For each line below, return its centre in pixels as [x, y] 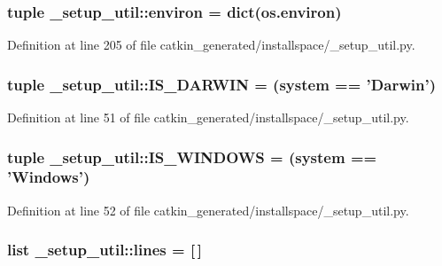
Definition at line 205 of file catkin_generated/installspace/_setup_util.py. [211, 45]
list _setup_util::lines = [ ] [105, 250]
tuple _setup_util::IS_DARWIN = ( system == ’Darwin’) [221, 84]
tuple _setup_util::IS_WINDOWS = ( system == [192, 156]
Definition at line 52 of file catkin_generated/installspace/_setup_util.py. [208, 210]
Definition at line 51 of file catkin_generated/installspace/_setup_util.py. [208, 117]
